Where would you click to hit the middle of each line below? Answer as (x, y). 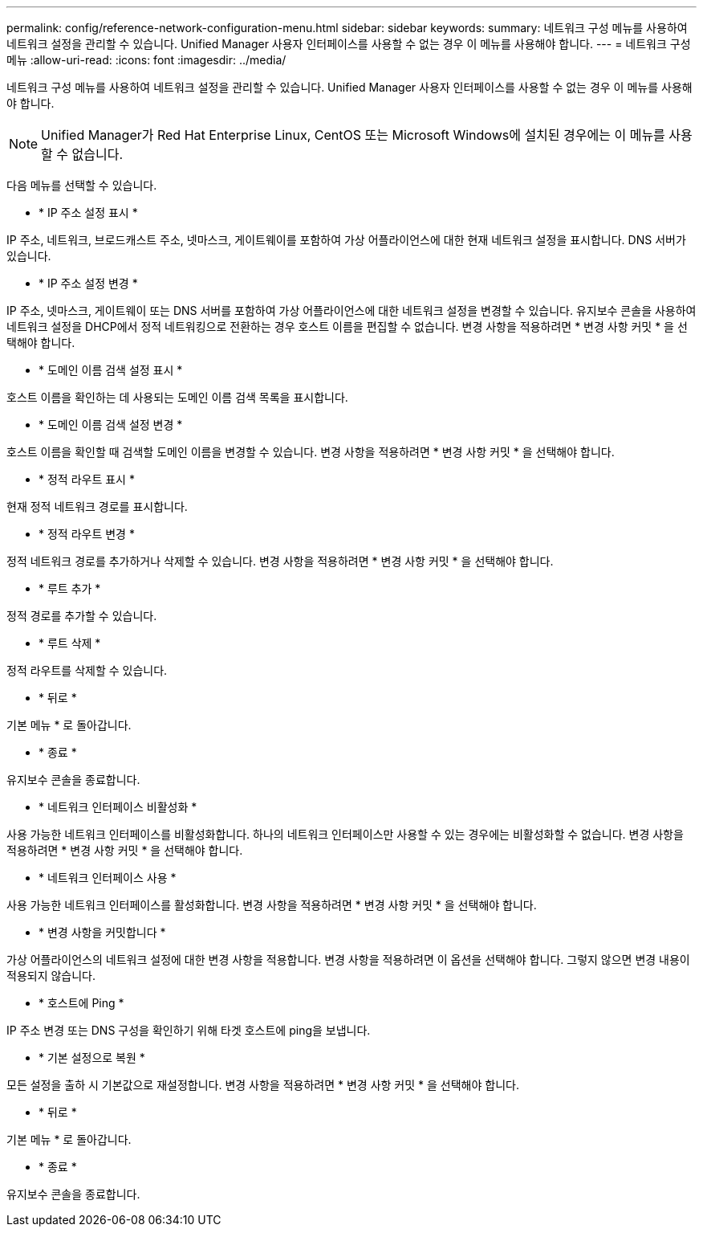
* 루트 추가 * (70, 588)
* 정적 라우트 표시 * (87, 479)
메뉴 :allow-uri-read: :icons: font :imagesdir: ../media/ (146, 60)
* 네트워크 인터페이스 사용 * (108, 878)
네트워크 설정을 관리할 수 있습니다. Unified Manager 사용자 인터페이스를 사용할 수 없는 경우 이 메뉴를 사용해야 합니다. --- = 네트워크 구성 (349, 44)
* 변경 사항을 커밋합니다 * (102, 932)
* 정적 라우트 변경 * (87, 534)
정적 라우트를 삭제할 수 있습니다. (87, 670)
